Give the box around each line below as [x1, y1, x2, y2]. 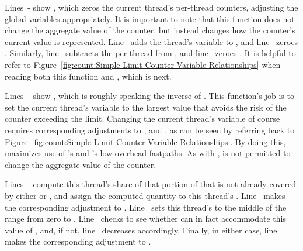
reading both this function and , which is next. [5, 70, 172, 82]
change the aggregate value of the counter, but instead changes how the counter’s [5, 24, 295, 36]
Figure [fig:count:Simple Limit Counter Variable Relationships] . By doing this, [5, 135, 286, 147]
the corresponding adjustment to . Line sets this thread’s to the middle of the [5, 201, 287, 213]
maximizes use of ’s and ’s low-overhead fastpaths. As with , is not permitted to [5, 147, 291, 159]
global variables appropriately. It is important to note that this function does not [5, 12, 295, 25]
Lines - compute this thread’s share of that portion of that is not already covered [5, 178, 296, 190]
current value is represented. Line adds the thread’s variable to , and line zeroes [5, 35, 298, 47]
